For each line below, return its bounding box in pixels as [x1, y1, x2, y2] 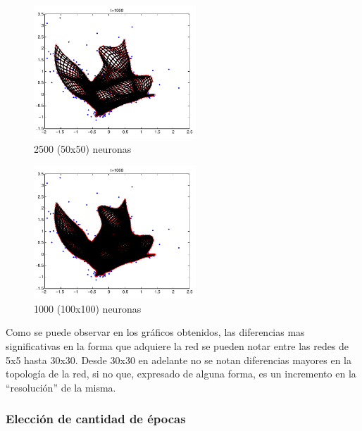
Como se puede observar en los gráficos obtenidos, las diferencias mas [6, 325, 305, 339]
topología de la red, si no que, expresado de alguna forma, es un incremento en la [6, 366, 356, 381]
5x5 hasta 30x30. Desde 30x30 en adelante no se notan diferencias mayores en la [6, 352, 351, 367]
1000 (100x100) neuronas [34, 301, 142, 316]
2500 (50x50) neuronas [34, 141, 132, 156]
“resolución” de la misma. [6, 380, 116, 394]
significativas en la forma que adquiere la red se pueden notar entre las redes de [6, 338, 349, 353]
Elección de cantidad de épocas [6, 410, 186, 427]
